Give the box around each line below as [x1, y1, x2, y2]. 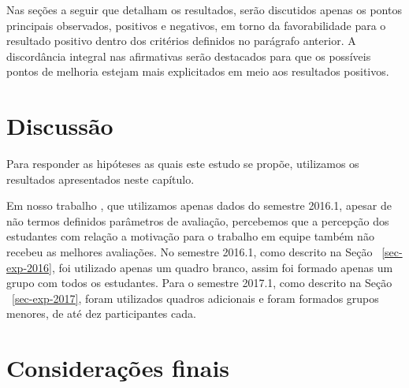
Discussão [6, 110, 113, 142]
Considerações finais [6, 352, 230, 384]
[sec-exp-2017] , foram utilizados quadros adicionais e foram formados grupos [12, 289, 379, 306]
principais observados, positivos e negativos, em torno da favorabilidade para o [6, 17, 386, 33]
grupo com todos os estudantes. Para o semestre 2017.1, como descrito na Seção [6, 274, 392, 291]
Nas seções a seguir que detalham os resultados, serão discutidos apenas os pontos [6, 2, 402, 17]
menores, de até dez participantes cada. [6, 305, 196, 322]
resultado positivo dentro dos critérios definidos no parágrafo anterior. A [6, 32, 356, 49]
